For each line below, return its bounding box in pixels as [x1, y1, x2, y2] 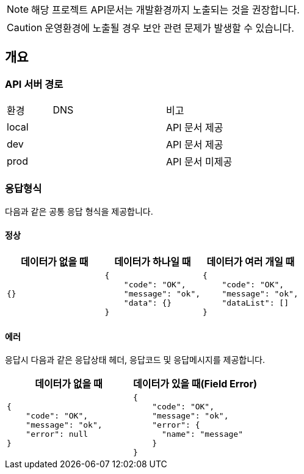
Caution [7, 21, 43, 34]
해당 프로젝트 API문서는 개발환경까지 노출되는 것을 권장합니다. [31, 4, 300, 16]
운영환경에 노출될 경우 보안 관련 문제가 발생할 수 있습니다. [45, 22, 294, 34]
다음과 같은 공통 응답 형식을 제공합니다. [5, 206, 153, 217]
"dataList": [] [222, 298, 289, 308]
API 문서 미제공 [166, 156, 233, 168]
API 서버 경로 [5, 77, 63, 90]
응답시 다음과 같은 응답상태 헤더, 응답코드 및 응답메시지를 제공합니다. [5, 354, 265, 365]
